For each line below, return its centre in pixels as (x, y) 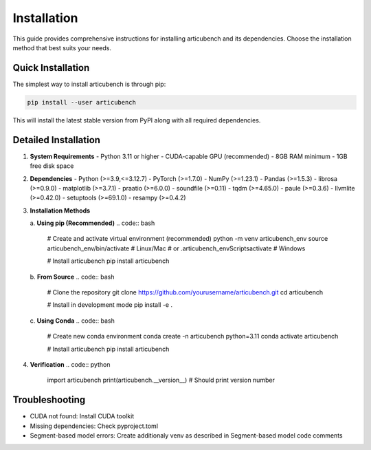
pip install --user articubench (82, 102)
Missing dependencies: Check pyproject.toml (94, 426)
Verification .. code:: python (70, 364)
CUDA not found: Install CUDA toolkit (82, 416)
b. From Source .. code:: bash (72, 277)
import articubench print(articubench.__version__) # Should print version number (161, 380)
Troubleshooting (49, 400)
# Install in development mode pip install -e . (110, 305)
